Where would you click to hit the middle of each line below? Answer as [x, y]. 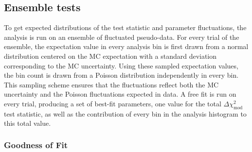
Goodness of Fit [36, 144]
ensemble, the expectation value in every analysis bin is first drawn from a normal [126, 46]
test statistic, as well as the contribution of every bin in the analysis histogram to [125, 113]
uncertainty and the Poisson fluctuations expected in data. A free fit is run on [120, 94]
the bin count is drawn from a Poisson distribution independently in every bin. [121, 75]
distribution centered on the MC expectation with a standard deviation [110, 56]
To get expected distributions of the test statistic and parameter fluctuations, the [125, 27]
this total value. [27, 123]
